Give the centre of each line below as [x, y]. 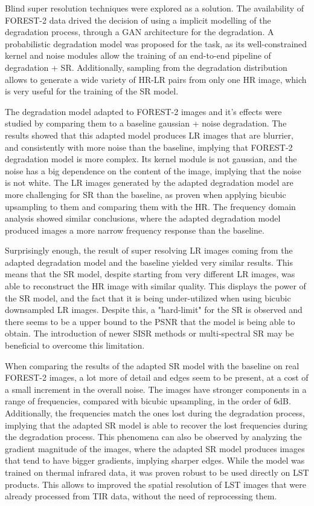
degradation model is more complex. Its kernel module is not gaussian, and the [151, 159]
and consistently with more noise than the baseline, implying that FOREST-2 [149, 147]
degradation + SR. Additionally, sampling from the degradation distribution [146, 67]
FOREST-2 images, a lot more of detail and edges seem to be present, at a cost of [157, 377]
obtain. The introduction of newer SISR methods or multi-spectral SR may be [149, 333]
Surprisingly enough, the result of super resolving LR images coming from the [149, 250]
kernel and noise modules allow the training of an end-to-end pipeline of [138, 55]
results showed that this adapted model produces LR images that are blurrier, [149, 135]
